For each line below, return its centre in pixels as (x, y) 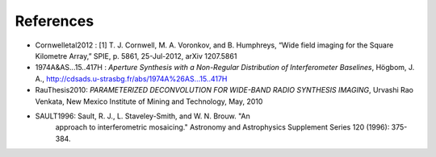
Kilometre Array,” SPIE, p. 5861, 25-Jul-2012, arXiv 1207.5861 (136, 56)
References (55, 21)
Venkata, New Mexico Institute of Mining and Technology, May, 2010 (149, 101)
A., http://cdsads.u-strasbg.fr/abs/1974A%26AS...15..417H (131, 78)
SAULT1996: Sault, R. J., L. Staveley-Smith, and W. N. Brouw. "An (143, 116)
